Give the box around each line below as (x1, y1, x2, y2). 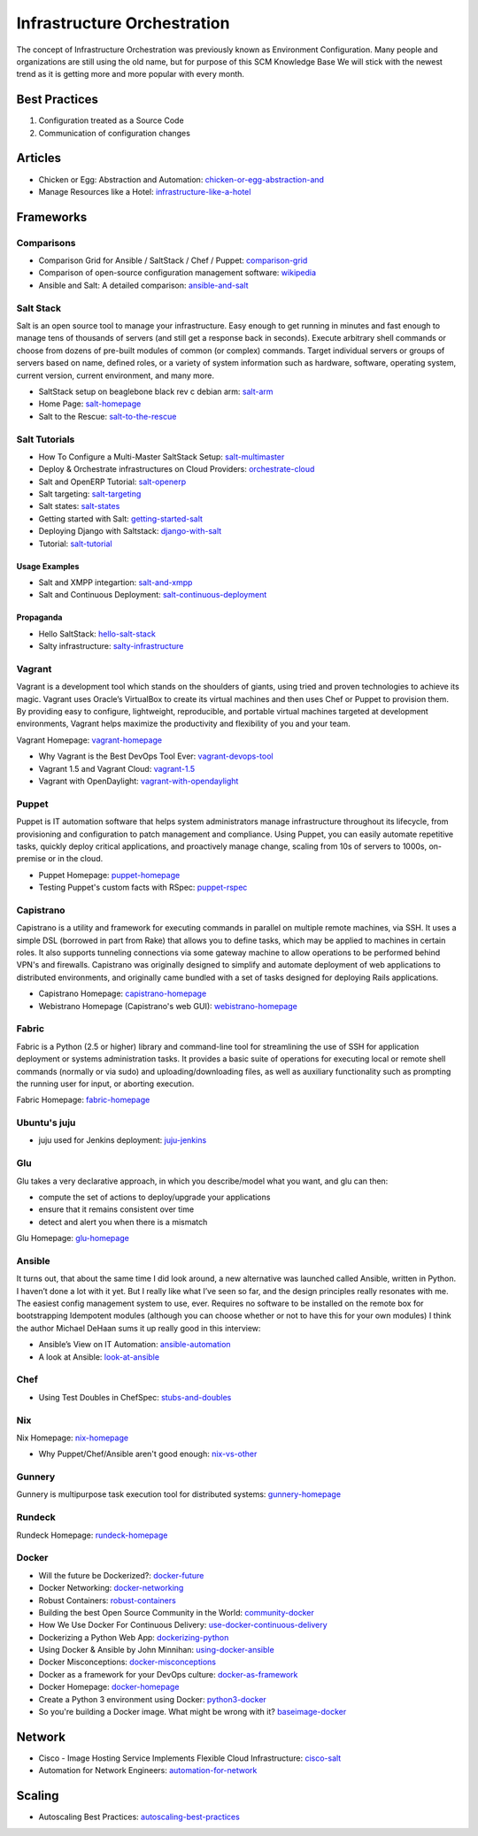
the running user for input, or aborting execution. (16, 1078, 195, 1089)
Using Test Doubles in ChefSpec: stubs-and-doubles (38, 1392, 232, 1402)
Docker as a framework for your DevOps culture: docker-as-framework (38, 1669, 298, 1679)
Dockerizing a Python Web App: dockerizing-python (38, 1632, 229, 1642)
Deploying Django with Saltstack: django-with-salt (38, 526, 222, 536)
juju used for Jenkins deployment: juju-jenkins (38, 1135, 207, 1146)
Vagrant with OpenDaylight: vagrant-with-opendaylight (38, 775, 239, 787)
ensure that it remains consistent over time (38, 1204, 195, 1215)
